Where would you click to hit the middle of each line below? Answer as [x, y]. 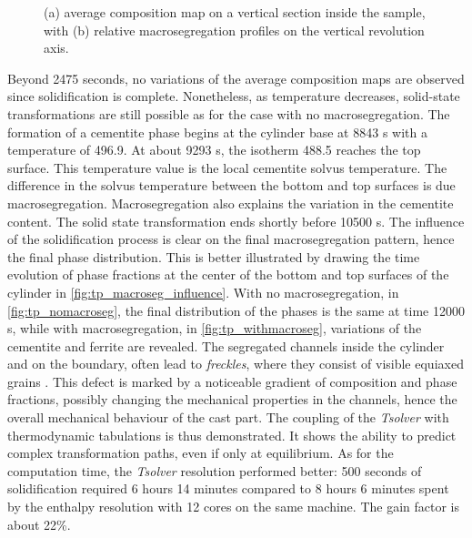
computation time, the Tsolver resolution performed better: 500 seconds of [215, 470]
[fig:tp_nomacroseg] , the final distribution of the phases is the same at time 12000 [236, 310]
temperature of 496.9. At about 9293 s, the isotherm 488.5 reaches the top [214, 150]
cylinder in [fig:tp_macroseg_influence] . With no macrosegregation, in [203, 292]
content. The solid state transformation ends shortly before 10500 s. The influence [236, 221]
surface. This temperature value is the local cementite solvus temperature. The [227, 167]
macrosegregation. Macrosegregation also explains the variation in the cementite [231, 203]
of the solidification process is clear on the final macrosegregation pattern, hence [231, 239]
